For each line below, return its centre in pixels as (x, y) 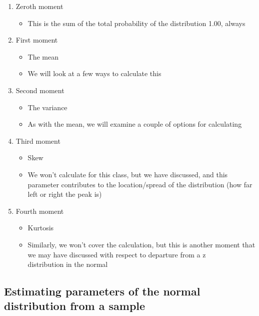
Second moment (40, 90)
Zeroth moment (39, 6)
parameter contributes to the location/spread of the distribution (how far (140, 184)
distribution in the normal (68, 264)
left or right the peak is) (65, 194)
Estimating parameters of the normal (102, 291)
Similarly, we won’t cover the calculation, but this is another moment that (141, 244)
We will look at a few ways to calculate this (94, 73)
